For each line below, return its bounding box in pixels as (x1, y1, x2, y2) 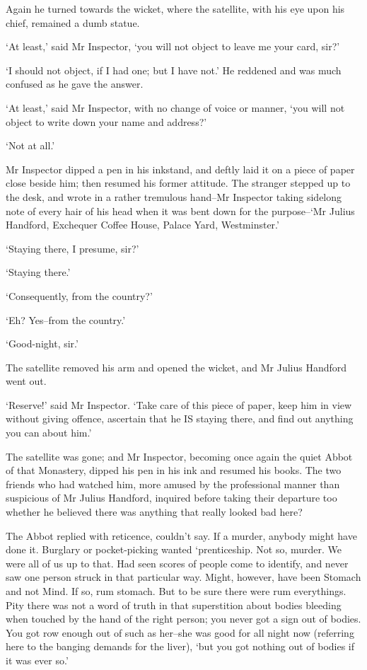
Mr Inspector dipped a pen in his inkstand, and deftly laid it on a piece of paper (6, 161, 355, 176)
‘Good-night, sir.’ (6, 336, 78, 351)
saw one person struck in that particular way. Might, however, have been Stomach (6, 570, 361, 584)
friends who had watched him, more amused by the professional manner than (6, 476, 340, 491)
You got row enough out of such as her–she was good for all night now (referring (6, 625, 354, 640)
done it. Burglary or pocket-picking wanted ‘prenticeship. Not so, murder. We (6, 542, 342, 557)
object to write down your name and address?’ (6, 114, 207, 129)
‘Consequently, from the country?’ (6, 288, 153, 303)
